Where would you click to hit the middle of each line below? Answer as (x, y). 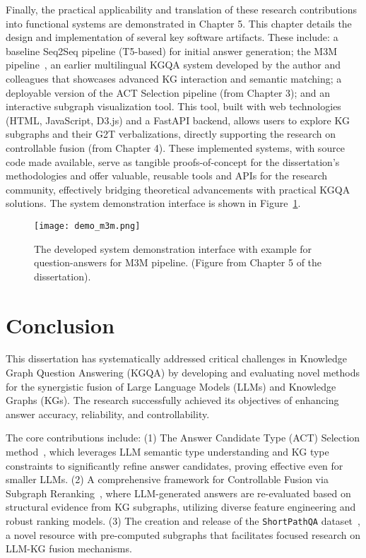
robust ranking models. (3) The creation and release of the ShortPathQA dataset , (183, 521)
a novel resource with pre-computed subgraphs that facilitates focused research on (183, 534)
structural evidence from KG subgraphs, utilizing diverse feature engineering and (181, 507)
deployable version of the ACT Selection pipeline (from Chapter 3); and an (168, 92)
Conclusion (60, 325)
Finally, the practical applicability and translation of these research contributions (181, 9)
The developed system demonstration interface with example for (173, 248)
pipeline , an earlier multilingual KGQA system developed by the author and (173, 65)
